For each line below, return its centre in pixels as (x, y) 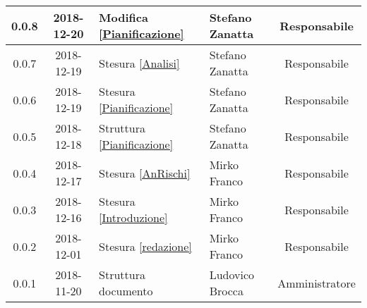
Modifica (124, 17)
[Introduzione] (133, 217)
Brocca (226, 291)
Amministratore (317, 283)
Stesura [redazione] (145, 246)
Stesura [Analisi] (139, 63)
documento (126, 291)
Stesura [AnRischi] (145, 173)
